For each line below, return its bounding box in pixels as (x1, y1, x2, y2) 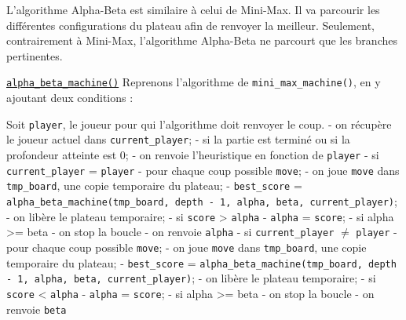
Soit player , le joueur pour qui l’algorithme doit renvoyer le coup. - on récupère (6, 115, 392, 132)
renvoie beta (6, 300, 67, 317)
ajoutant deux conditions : (6, 89, 134, 106)
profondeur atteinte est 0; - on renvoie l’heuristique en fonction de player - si (6, 146, 379, 162)
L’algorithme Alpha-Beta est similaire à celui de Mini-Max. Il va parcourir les (6, 2, 380, 17)
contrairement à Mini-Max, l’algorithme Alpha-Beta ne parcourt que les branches (6, 32, 397, 49)
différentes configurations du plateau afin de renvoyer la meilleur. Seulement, (6, 16, 375, 33)
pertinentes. (6, 47, 63, 64)
